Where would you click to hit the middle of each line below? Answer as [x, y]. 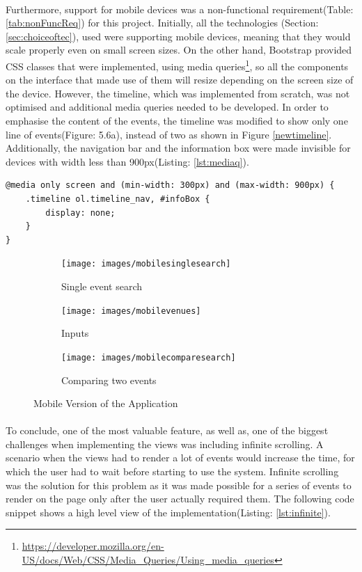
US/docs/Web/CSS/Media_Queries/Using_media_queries [148, 560]
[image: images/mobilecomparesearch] [149, 357]
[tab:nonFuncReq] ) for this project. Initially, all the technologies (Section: [162, 23]
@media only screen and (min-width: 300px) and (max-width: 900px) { [170, 185]
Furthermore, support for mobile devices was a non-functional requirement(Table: [180, 9]
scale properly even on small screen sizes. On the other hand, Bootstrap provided [179, 50]
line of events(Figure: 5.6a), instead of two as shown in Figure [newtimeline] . [169, 134]
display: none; [80, 213]
